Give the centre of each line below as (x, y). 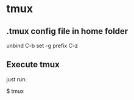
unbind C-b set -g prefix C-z (42, 45)
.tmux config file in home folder (67, 31)
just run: (17, 79)
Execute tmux (33, 65)
